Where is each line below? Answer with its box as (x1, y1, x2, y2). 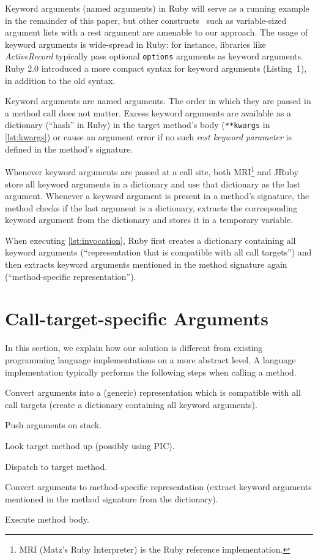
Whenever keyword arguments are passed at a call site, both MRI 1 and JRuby (5, 164, 298, 178)
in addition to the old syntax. (5, 74, 116, 86)
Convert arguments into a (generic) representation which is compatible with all (5, 386, 301, 399)
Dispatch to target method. (5, 460, 108, 472)
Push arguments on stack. (5, 418, 102, 431)
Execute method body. (5, 513, 89, 526)
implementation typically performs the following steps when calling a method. (5, 365, 297, 378)
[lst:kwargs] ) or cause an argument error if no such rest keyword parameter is (5, 131, 292, 143)
